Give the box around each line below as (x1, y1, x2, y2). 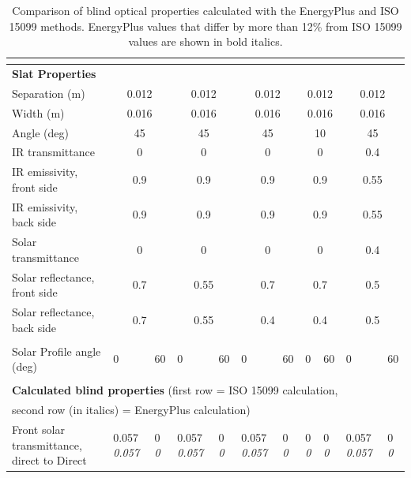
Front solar (12, 421, 65, 438)
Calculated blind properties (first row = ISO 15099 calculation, (12, 382, 338, 398)
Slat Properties (12, 65, 96, 82)
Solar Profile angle (12, 342, 101, 359)
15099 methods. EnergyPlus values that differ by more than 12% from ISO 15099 (9, 17, 402, 34)
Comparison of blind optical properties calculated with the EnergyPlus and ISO (12, 2, 399, 18)
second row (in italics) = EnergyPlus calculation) (12, 401, 251, 418)
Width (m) (12, 104, 65, 121)
